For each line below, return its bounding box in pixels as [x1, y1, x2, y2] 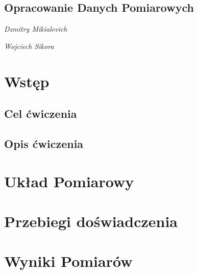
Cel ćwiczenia [4, 106, 77, 121]
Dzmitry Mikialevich [4, 23, 67, 34]
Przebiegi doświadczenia [4, 210, 178, 231]
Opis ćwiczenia [4, 135, 84, 151]
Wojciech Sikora [4, 40, 54, 51]
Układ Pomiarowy [4, 170, 134, 191]
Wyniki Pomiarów [4, 251, 133, 271]
